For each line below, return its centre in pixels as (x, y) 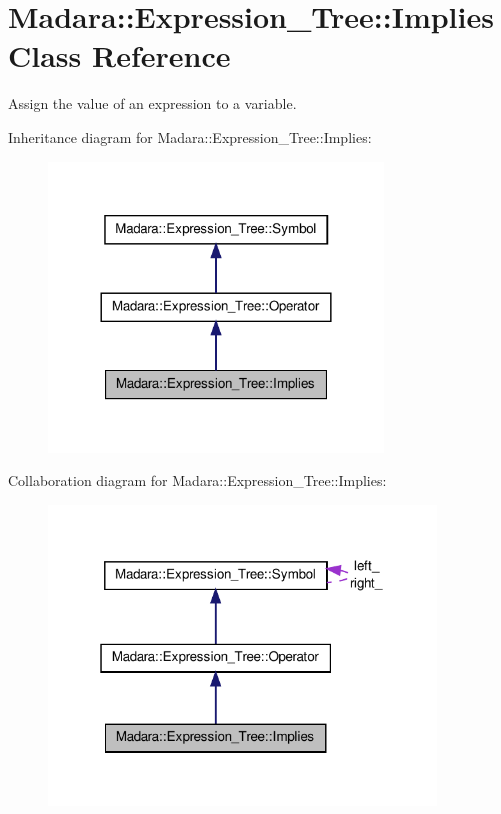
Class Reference (119, 55)
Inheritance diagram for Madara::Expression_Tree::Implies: (190, 136)
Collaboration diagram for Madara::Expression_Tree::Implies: (197, 480)
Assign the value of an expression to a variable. (152, 103)
